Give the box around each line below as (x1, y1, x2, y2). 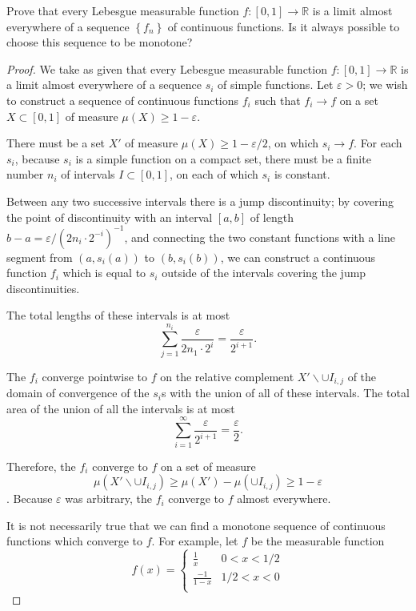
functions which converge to (6, 533, 143, 549)
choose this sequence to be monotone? (6, 34, 193, 50)
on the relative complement (160, 368, 294, 384)
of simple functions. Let (218, 76, 334, 93)
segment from (6, 248, 73, 265)
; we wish (362, 76, 408, 93)
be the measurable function (250, 533, 385, 549)
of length (250, 208, 294, 225)
